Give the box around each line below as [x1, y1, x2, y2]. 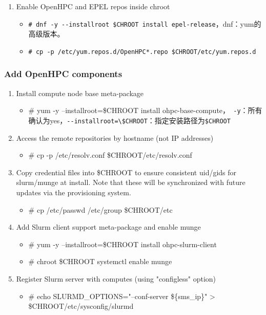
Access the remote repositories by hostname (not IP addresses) [16, 132, 214, 143]
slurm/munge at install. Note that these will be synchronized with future [16, 177, 245, 188]
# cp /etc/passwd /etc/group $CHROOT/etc [28, 204, 173, 215]
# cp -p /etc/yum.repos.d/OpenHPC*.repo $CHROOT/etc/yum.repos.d [28, 48, 256, 55]
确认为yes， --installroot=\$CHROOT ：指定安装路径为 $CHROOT [28, 115, 231, 125]
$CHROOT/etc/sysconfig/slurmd [28, 301, 134, 311]
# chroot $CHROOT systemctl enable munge [28, 256, 172, 267]
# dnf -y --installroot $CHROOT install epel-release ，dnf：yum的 [28, 18, 261, 29]
